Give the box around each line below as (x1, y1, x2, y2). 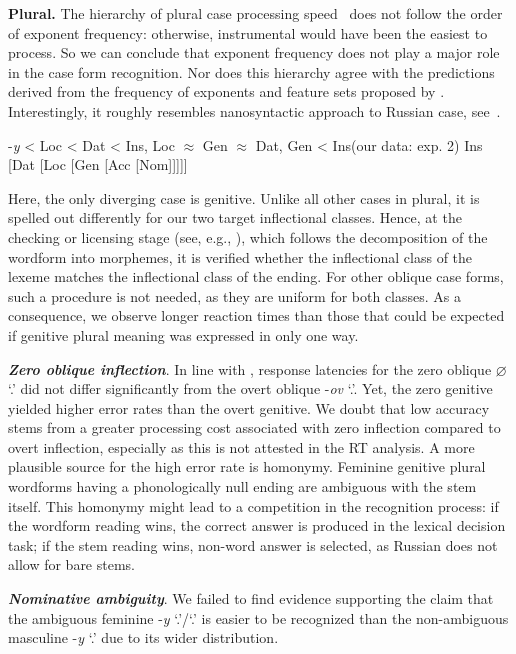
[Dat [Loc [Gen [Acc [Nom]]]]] (8, 154, 188, 175)
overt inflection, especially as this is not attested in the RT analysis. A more (8, 436, 475, 457)
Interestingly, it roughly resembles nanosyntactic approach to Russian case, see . (8, 100, 501, 121)
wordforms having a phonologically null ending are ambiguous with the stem (8, 476, 477, 497)
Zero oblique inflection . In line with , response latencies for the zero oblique (8, 358, 492, 379)
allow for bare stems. (8, 554, 135, 575)
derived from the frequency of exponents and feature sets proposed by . (8, 81, 445, 102)
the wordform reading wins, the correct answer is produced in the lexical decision (8, 515, 506, 536)
